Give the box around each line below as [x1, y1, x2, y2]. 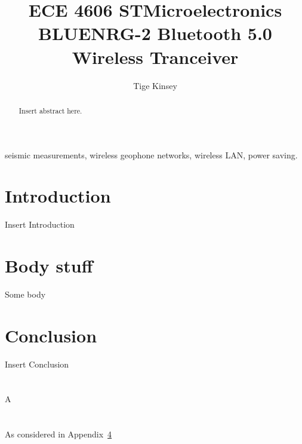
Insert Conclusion [5, 357, 69, 370]
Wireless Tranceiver [72, 44, 239, 69]
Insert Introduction [5, 218, 75, 231]
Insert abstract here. [19, 105, 82, 115]
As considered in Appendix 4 [5, 428, 112, 440]
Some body [5, 287, 46, 300]
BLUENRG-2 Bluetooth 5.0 [38, 21, 272, 45]
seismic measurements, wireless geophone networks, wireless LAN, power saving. [5, 148, 298, 161]
